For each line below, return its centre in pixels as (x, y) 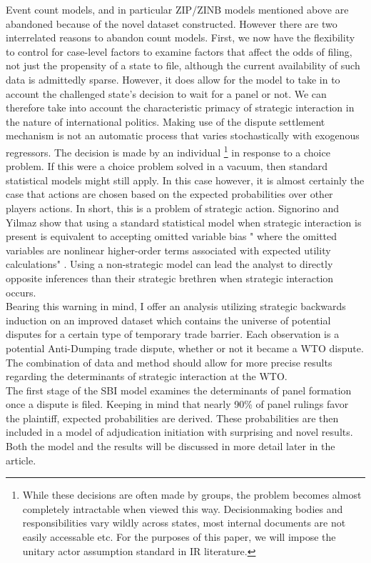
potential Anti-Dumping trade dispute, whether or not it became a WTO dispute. (185, 348)
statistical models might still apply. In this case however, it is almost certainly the (185, 180)
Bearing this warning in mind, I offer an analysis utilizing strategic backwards (176, 306)
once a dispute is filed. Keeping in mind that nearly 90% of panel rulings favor (177, 404)
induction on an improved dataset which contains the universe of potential (168, 320)
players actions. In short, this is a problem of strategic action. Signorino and (172, 208)
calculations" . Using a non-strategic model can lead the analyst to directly (169, 264)
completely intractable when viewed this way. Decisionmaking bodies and (183, 508)
